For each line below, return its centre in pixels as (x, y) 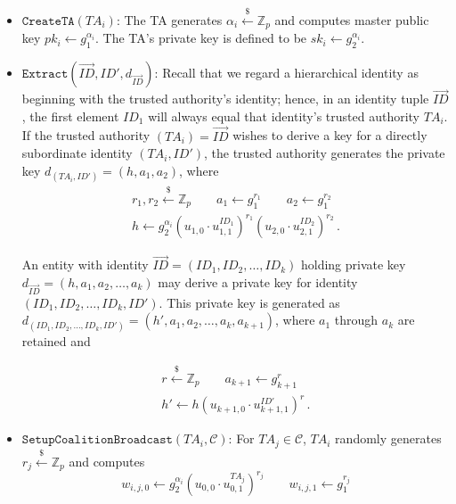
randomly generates (388, 438)
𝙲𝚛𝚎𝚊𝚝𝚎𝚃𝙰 (48, 21)
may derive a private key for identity (258, 282)
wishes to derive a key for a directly (330, 135)
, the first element (70, 116)
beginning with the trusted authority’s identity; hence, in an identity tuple (225, 99)
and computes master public (352, 19)
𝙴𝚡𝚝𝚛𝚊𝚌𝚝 (45, 74)
